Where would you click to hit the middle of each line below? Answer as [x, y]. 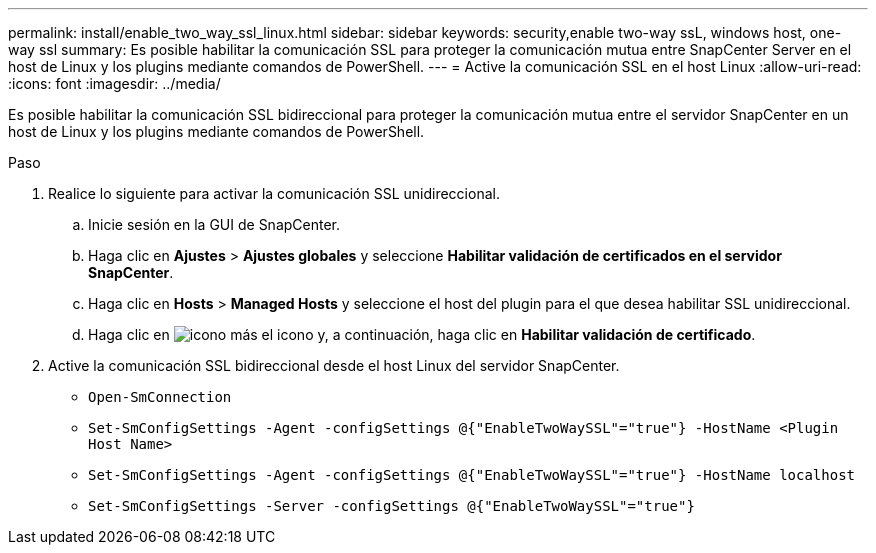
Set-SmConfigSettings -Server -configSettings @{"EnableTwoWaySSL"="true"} [391, 506]
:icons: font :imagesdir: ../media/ [114, 83]
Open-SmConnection [160, 397]
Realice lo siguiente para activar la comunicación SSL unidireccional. [274, 193]
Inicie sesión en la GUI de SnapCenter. [214, 224]
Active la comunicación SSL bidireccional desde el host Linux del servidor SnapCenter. [334, 365]
